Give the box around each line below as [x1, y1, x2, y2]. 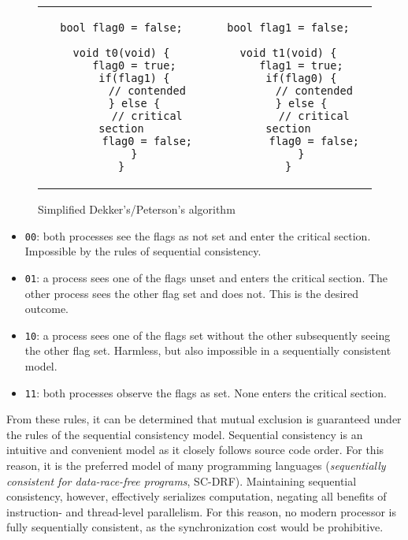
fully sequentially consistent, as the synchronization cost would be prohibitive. [6, 519, 384, 535]
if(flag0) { [265, 72, 337, 84]
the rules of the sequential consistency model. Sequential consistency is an [6, 426, 363, 442]
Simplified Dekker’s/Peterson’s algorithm [38, 201, 236, 217]
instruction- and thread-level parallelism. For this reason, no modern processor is [6, 503, 396, 520]
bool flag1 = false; [227, 21, 350, 34]
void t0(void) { [72, 47, 170, 59]
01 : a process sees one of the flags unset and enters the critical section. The [24, 269, 388, 285]
